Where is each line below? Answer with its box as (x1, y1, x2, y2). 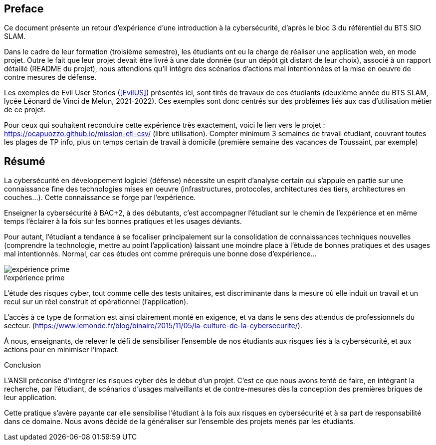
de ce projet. (4, 105, 45, 114)
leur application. (4, 393, 57, 402)
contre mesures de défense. (4, 73, 97, 82)
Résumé (4, 155, 45, 168)
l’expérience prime (4, 273, 65, 282)
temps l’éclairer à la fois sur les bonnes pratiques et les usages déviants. (4, 217, 242, 226)
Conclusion (4, 361, 41, 370)
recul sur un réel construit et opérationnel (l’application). (4, 297, 189, 306)
